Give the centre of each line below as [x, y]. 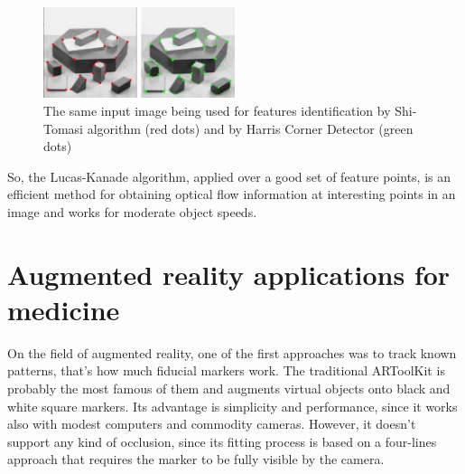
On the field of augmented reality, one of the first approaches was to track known [232, 352]
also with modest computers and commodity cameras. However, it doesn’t [212, 424]
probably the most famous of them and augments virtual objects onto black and [229, 388]
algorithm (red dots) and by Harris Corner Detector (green [250, 128]
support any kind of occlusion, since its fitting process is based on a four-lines [222, 441]
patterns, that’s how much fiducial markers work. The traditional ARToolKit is [226, 370]
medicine [64, 309]
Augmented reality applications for [229, 274]
